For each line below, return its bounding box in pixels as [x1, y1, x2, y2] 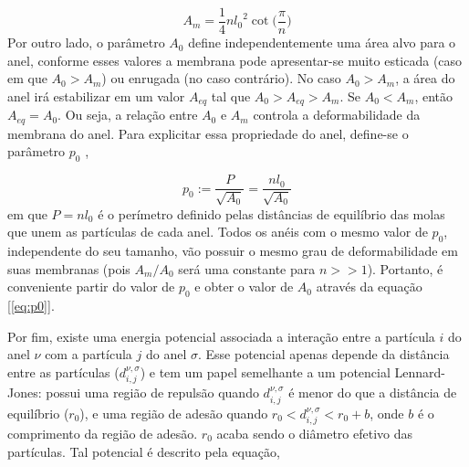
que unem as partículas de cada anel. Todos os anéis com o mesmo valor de [7, 222, 428, 241]
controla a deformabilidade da [253, 105, 421, 124]
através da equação [316, 277, 422, 296]
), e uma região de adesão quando [79, 403, 268, 422]
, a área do [395, 69, 455, 88]
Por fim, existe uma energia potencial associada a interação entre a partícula [7, 326, 435, 345]
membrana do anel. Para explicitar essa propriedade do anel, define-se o [7, 123, 409, 143]
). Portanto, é [367, 259, 443, 278]
